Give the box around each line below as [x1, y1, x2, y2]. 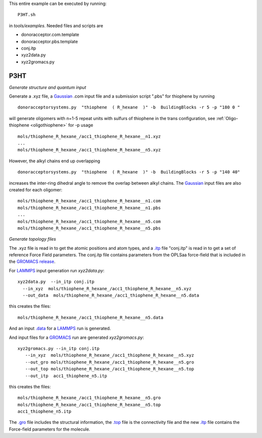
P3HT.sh [17, 12, 36, 18]
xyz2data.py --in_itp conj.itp [17, 279, 95, 284]
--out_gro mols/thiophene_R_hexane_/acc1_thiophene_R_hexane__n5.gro [25, 359, 194, 365]
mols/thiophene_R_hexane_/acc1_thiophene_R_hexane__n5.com [17, 219, 161, 224]
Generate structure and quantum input [9, 84, 86, 90]
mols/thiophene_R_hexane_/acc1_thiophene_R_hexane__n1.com [17, 198, 161, 204]
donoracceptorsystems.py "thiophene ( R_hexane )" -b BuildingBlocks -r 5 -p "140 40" [17, 169, 240, 175]
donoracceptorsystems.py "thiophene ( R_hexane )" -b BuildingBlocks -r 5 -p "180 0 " [17, 105, 240, 110]
